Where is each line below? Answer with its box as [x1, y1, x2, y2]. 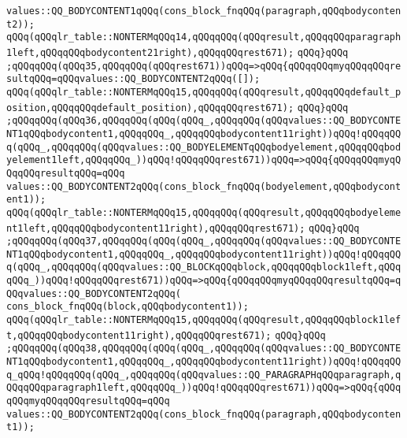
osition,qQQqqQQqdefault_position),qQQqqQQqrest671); [6, 102, 294, 113]
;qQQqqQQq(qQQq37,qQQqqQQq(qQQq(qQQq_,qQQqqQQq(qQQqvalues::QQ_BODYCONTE [6, 236, 401, 247]
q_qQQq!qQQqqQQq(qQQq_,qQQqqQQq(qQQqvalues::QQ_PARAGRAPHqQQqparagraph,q [6, 369, 401, 380]
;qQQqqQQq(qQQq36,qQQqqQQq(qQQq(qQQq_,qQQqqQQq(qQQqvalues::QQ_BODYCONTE [6, 115, 401, 127]
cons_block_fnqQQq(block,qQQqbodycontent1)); [6, 301, 249, 313]
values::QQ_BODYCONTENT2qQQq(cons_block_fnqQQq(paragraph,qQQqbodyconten [6, 408, 401, 420]
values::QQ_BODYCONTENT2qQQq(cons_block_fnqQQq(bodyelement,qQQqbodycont [6, 180, 401, 192]
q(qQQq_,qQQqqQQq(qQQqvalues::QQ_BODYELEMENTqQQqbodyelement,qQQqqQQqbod [6, 141, 401, 153]
